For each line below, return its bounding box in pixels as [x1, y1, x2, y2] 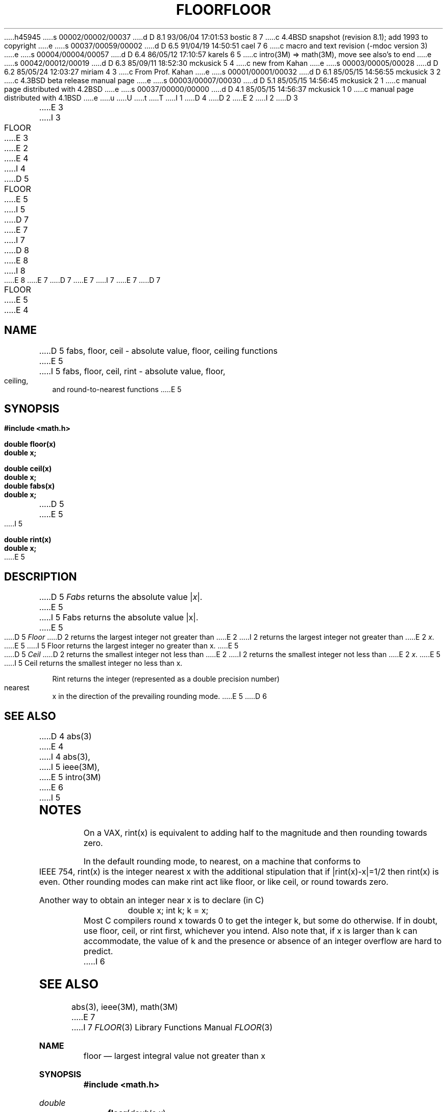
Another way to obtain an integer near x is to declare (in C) [39, 895, 264, 906]
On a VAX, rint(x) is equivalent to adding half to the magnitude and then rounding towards [83, 828, 427, 838]
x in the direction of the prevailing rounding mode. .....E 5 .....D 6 [52, 692, 267, 701]
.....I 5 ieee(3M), [39, 762, 100, 772]
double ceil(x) [4, 464, 52, 473]
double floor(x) [4, 440, 56, 449]
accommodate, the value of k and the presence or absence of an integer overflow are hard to [83, 936, 442, 947]
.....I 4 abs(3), [39, 752, 90, 762]
